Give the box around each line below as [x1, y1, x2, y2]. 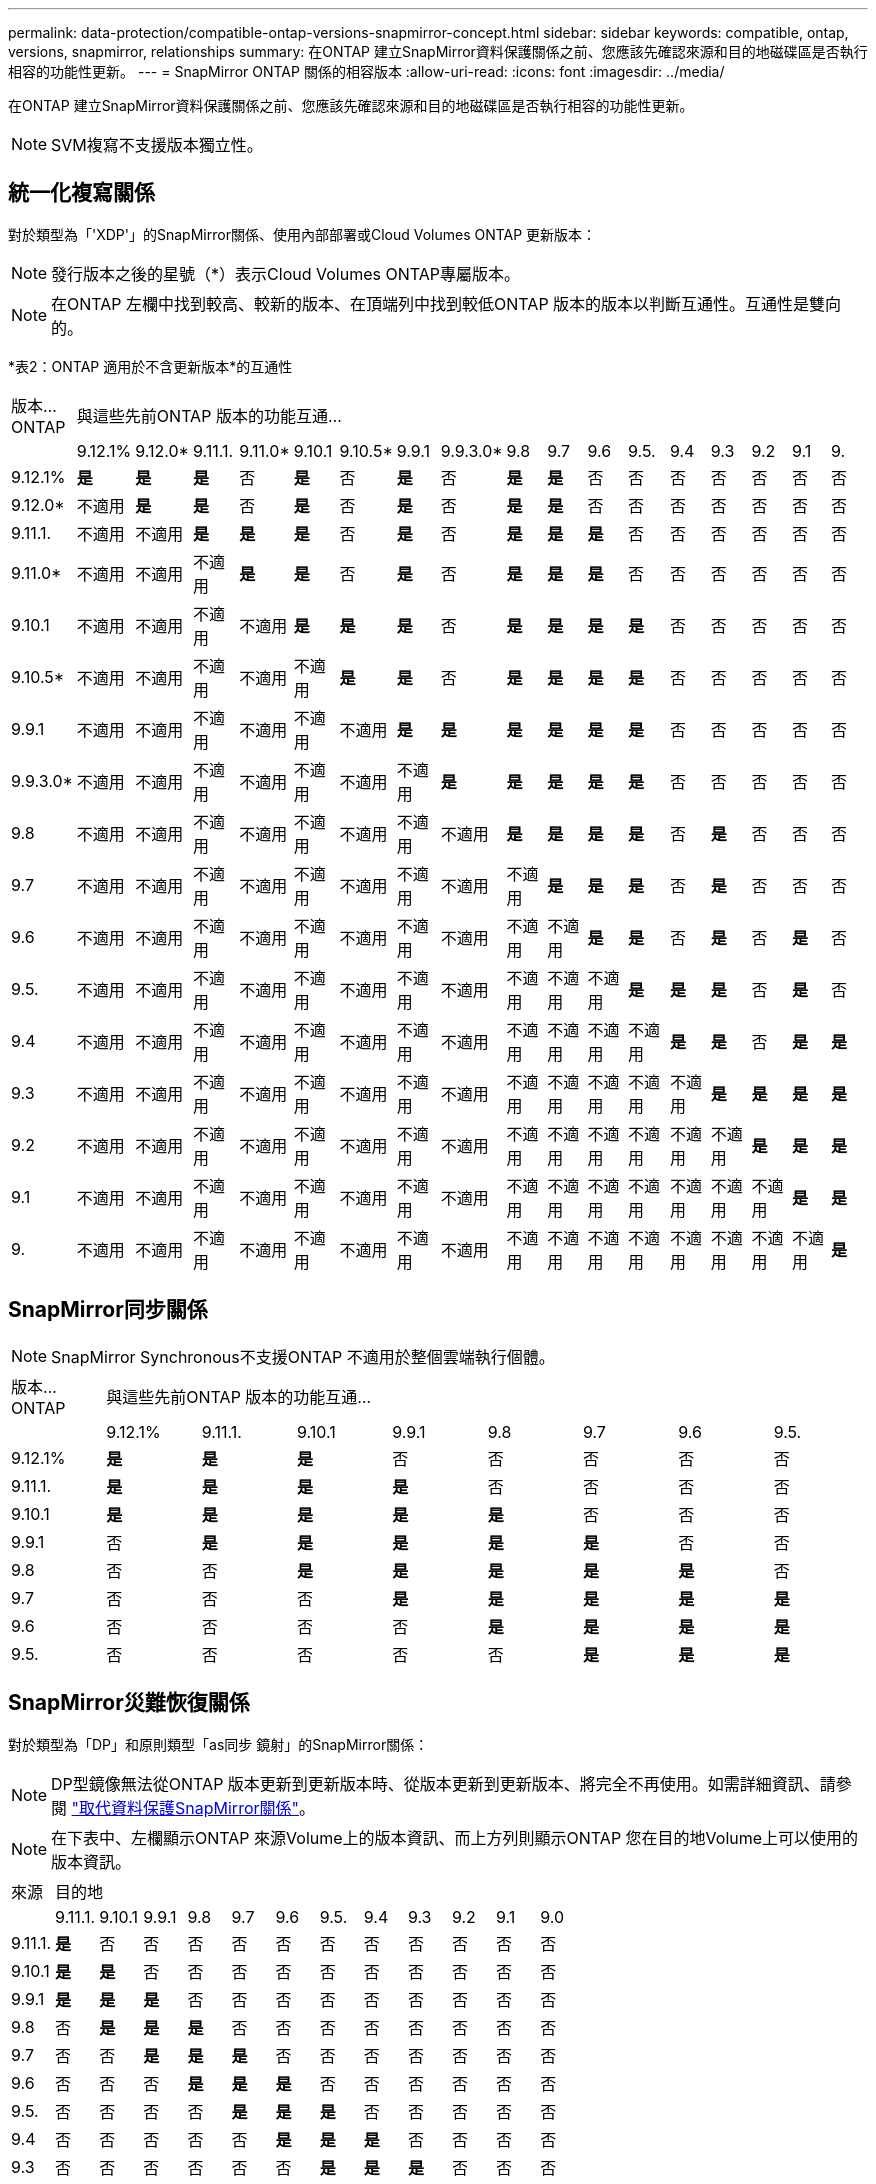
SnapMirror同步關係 [8, 1297, 208, 1323]
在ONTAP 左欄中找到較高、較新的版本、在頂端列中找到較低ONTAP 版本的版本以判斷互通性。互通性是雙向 [51, 293, 842, 314]
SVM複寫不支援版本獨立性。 [51, 135, 263, 155]
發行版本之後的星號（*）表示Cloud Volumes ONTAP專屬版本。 [51, 263, 520, 284]
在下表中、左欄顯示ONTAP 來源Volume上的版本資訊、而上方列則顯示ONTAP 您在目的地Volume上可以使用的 [51, 1827, 859, 1848]
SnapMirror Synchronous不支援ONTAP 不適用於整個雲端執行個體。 [51, 1346, 555, 1367]
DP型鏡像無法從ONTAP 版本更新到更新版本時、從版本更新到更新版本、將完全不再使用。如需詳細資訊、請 [51, 1773, 836, 1794]
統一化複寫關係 [8, 180, 155, 206]
